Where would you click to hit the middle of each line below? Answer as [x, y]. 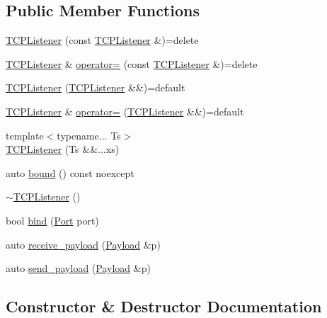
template [25, 135]
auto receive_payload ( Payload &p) [83, 244]
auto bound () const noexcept [70, 172]
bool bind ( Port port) [52, 220]
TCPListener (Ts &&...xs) [63, 149]
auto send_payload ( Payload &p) [78, 268]
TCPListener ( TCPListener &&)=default [96, 87]
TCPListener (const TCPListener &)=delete [102, 40]
